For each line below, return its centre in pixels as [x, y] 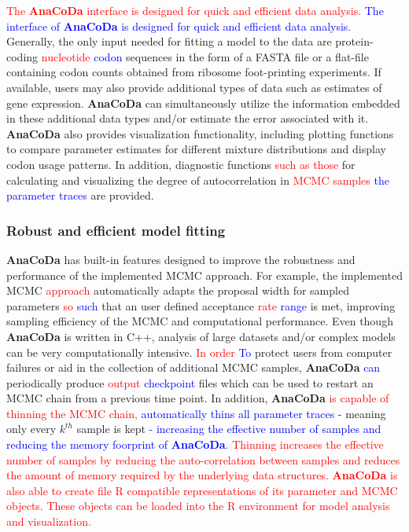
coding [22, 56]
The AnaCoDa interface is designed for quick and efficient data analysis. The [195, 10]
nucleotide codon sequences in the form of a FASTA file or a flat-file [205, 56]
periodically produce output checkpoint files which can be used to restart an [190, 382]
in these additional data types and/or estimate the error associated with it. [188, 118]
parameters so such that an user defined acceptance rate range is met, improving [201, 305]
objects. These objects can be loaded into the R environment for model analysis [198, 506]
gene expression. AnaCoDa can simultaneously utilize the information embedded [203, 103]
